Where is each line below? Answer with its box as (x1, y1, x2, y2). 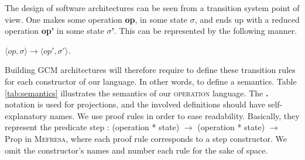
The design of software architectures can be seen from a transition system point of (5, 2, 300, 13)
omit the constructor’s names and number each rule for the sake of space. (5, 144, 268, 156)
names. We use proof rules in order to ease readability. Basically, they (50, 109, 300, 121)
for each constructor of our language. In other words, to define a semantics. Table (5, 75, 297, 87)
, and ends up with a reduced (194, 13, 300, 25)
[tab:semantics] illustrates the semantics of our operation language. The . (5, 86, 269, 99)
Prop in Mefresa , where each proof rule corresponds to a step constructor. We (5, 132, 287, 144)
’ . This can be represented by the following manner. (111, 25, 297, 37)
